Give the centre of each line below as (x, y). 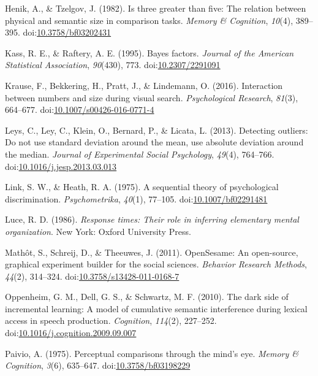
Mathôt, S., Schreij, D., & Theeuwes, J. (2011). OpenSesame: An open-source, (152, 252)
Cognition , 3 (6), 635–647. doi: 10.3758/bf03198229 (98, 365)
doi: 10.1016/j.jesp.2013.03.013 (61, 166)
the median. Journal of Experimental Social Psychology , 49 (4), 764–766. (140, 154)
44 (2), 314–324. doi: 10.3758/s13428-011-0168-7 (92, 276)
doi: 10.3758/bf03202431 (67, 32)
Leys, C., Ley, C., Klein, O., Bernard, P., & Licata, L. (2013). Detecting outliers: (157, 130)
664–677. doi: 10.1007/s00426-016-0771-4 (80, 109)
